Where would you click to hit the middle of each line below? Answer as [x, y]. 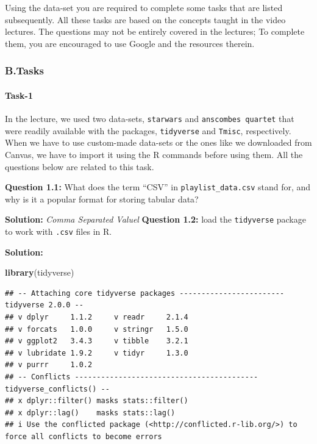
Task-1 [19, 95]
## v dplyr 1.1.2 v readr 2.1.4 [97, 317]
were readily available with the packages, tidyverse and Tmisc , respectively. [148, 130]
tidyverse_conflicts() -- [57, 389]
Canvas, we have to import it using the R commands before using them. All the [154, 154]
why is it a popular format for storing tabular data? [102, 199]
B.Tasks [25, 70]
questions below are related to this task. [80, 166]
